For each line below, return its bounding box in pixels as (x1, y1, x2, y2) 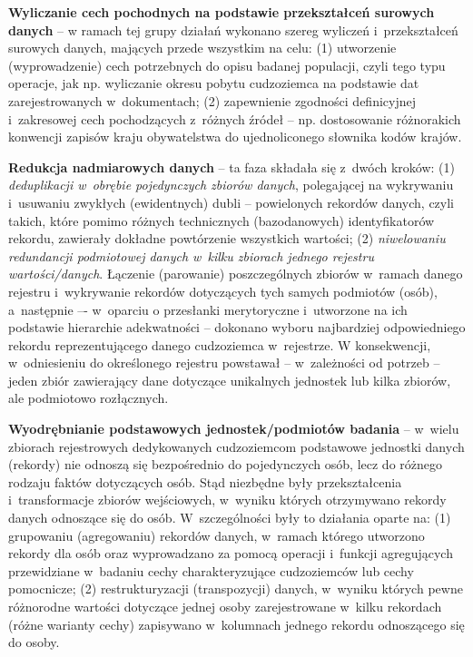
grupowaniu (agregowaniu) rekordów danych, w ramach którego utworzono (8, 525, 425, 544)
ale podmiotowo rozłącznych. (8, 388, 169, 407)
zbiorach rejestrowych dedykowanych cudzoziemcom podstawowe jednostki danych (8, 436, 465, 456)
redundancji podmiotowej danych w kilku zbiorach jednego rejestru (8, 246, 374, 265)
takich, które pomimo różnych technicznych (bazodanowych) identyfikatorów (8, 211, 435, 230)
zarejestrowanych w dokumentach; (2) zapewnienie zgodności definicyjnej (8, 91, 417, 110)
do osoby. (8, 632, 60, 652)
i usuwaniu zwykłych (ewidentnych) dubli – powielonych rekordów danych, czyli (8, 192, 454, 211)
